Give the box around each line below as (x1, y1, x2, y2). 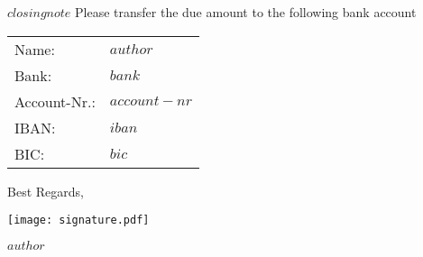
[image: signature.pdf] (7, 214, 150, 227)
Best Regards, (7, 181, 84, 200)
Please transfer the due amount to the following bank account (75, 3, 417, 21)
